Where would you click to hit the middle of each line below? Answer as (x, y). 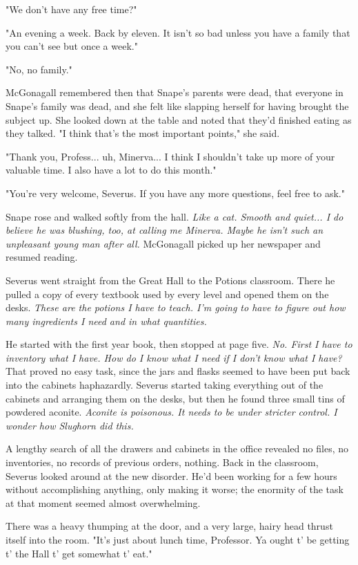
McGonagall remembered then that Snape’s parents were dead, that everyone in (175, 92)
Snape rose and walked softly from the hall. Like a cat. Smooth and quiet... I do (175, 216)
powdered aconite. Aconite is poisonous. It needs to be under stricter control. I (171, 412)
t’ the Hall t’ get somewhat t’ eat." (79, 553)
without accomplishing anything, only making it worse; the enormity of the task (175, 489)
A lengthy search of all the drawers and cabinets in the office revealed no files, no (177, 448)
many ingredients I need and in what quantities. (106, 321)
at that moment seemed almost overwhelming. (103, 502)
